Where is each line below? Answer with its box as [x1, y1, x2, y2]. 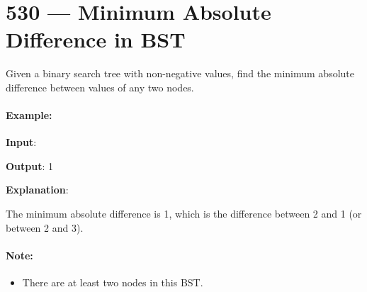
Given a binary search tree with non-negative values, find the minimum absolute [6, 66, 354, 81]
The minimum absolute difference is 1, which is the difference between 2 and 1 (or [6, 206, 362, 221]
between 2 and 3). [6, 220, 84, 235]
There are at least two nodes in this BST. [22, 275, 203, 290]
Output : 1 [6, 158, 54, 173]
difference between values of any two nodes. [6, 79, 194, 94]
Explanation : [6, 182, 69, 197]
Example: [6, 108, 52, 123]
